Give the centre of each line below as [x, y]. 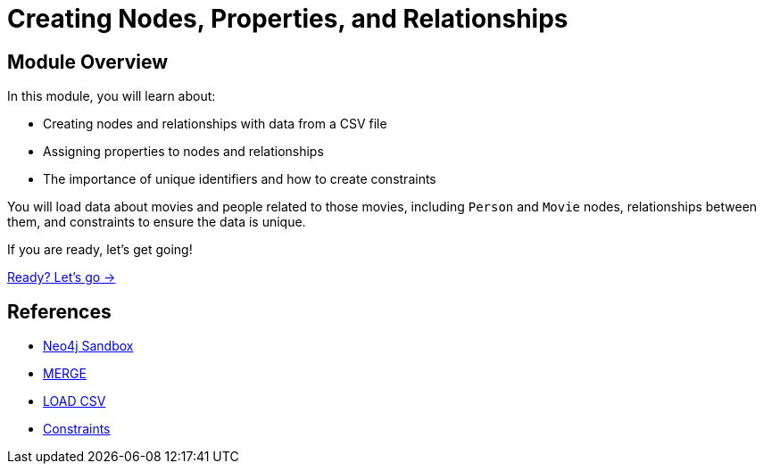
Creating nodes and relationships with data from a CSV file [215, 124]
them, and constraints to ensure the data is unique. [157, 222]
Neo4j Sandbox [88, 346]
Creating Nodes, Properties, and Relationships [288, 19]
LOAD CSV [75, 401]
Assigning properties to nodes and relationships [183, 152]
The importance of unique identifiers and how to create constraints [240, 179]
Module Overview [88, 62]
